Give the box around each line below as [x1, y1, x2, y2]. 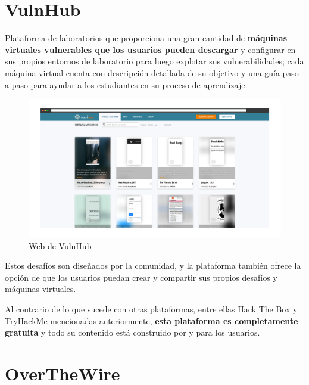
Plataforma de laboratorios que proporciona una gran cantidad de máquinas [5, 32, 288, 44]
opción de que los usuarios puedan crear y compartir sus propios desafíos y [5, 271, 277, 283]
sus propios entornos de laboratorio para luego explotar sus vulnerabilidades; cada [5, 55, 304, 67]
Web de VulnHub [29, 239, 92, 252]
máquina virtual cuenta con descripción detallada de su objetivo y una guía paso [5, 66, 299, 79]
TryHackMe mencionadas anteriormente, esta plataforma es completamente [5, 314, 298, 327]
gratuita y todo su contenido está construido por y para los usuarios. [5, 326, 260, 339]
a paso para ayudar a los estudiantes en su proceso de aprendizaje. [5, 78, 248, 91]
